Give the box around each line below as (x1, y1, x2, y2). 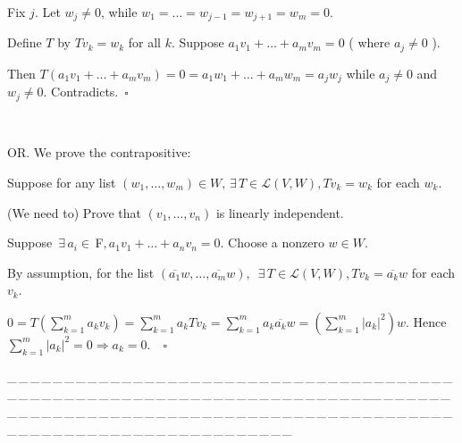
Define (7, 33, 42, 52)
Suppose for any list (7, 173, 116, 191)
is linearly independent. (215, 203, 344, 221)
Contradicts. (51, 82, 119, 101)
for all (128, 33, 161, 52)
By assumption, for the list (7, 263, 155, 281)
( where (349, 33, 391, 52)
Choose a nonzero (228, 233, 324, 252)
